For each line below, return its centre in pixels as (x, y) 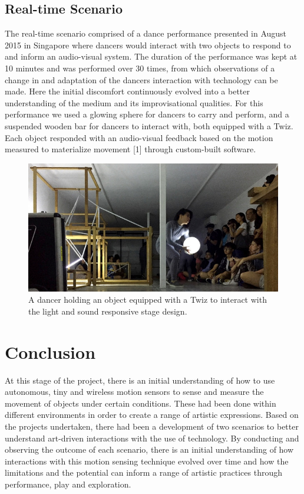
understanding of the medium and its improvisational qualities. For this (134, 102)
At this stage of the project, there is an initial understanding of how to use (140, 380)
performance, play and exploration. (68, 484)
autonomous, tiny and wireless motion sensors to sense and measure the (134, 392)
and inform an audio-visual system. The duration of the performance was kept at (151, 56)
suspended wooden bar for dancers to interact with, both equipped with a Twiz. (149, 125)
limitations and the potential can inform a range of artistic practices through (144, 472)
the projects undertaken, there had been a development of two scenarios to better (152, 426)
